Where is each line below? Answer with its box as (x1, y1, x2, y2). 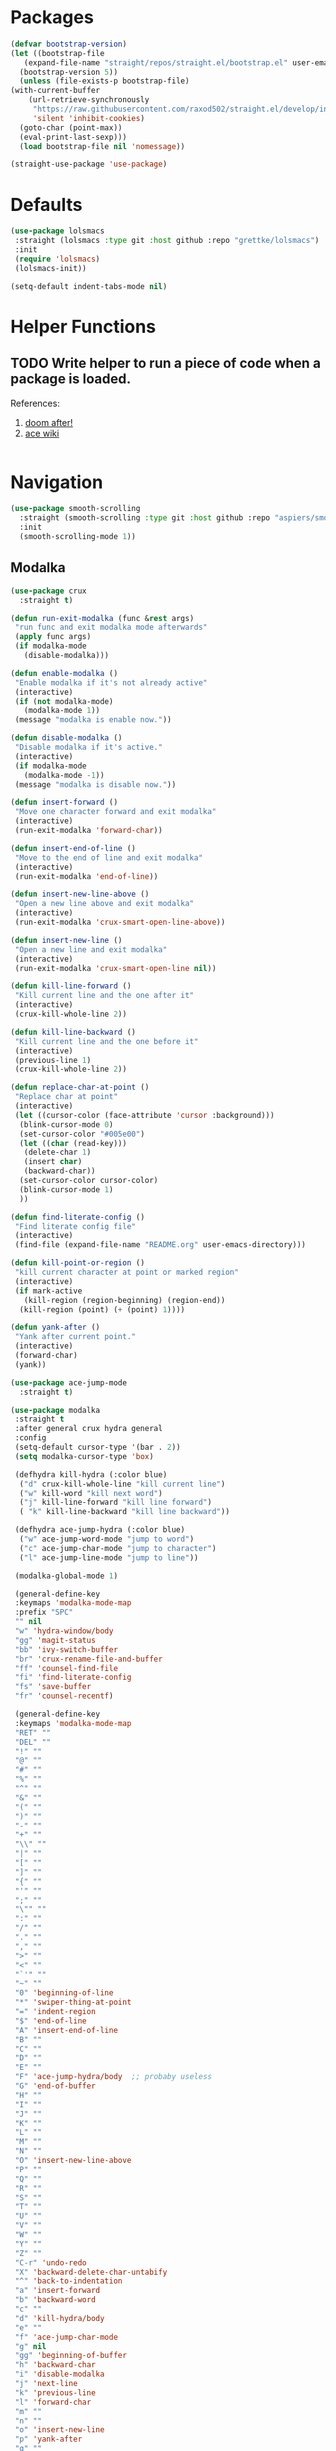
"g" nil (14, 2341, 47, 2351)
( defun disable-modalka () (10, 733, 123, 743)
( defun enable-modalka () (10, 668, 118, 678)
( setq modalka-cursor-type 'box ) (14, 1451, 155, 1461)
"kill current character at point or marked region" (14, 1267, 240, 1277)
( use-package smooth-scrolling (10, 504, 141, 514)
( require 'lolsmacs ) (14, 254, 101, 264)
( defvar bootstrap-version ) (10, 39, 128, 49)
